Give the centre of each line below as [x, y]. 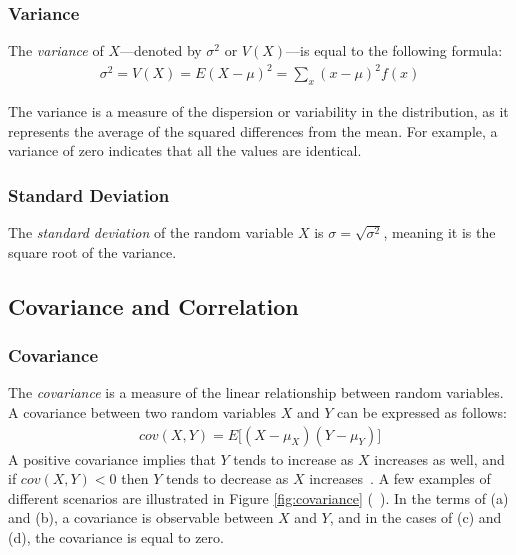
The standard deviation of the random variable [151, 232]
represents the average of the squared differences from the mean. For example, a [253, 130]
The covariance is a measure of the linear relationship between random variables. [256, 392]
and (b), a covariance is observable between [141, 517]
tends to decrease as [227, 478]
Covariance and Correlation [153, 305]
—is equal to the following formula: [394, 50]
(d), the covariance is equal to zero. [116, 536]
